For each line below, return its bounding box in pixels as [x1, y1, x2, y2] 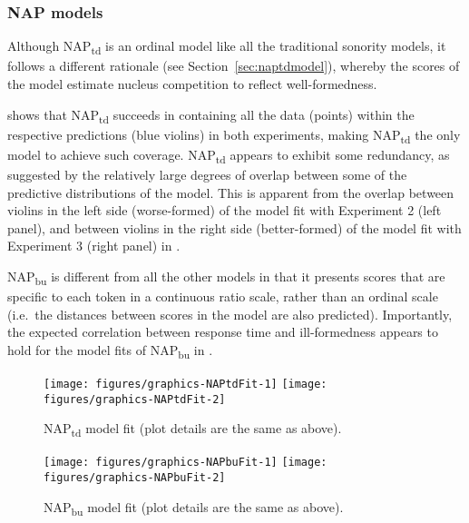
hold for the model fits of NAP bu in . [7, 340, 213, 361]
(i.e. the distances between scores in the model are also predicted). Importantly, [7, 304, 453, 323]
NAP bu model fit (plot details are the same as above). [44, 497, 344, 518]
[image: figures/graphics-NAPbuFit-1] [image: [44, 456, 327, 469]
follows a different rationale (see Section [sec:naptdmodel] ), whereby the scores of [7, 56, 460, 75]
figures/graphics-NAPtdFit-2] [44, 392, 226, 406]
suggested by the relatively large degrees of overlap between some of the [7, 164, 407, 183]
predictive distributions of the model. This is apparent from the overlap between [7, 183, 454, 202]
